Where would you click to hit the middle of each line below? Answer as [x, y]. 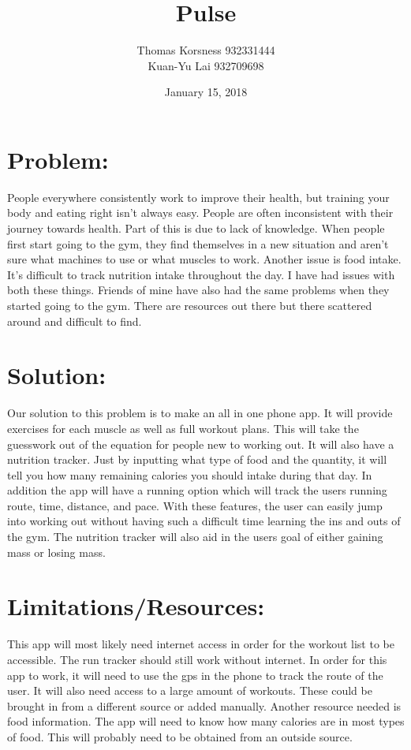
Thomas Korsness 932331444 [206, 50]
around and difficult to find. [75, 321]
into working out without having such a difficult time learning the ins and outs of [204, 521]
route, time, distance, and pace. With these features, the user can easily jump [195, 505]
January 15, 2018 [206, 92]
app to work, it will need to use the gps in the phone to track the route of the [195, 675]
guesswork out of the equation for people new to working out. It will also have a [201, 444]
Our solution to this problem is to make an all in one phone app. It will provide [200, 413]
